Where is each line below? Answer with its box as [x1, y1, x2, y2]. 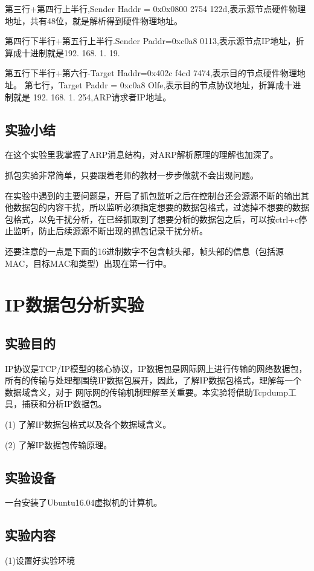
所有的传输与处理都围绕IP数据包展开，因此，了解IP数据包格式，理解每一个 [5, 374, 302, 387]
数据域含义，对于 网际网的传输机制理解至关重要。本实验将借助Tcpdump [5, 385, 289, 398]
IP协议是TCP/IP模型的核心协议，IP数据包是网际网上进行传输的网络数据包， [5, 362, 307, 374]
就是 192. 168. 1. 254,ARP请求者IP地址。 [13, 90, 171, 103]
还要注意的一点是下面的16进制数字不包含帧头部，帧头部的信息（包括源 [5, 244, 284, 257]
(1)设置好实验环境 [5, 554, 75, 567]
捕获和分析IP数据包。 [21, 397, 107, 410]
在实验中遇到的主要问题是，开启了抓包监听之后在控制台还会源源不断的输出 [5, 189, 301, 201]
